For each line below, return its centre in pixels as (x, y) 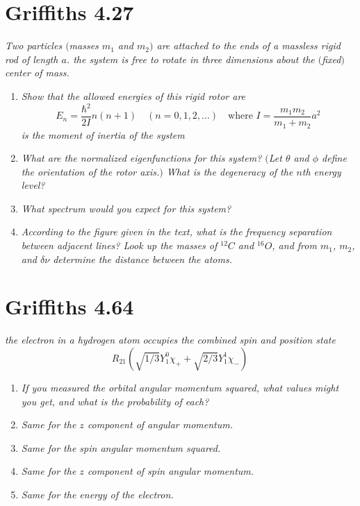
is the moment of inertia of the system (103, 134)
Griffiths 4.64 (69, 306)
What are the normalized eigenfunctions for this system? (141, 158)
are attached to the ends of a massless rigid (248, 45)
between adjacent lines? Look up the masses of (119, 245)
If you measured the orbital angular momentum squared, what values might (180, 387)
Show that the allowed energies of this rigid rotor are (133, 95)
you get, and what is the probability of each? (115, 401)
